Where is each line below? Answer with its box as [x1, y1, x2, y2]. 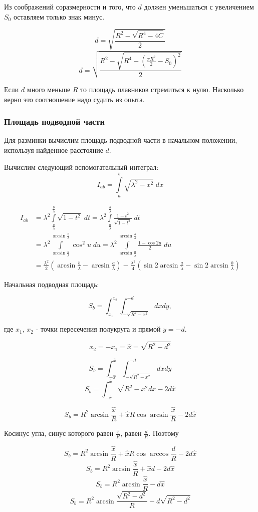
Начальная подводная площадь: [4, 279, 99, 289]
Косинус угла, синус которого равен [4, 428, 114, 438]
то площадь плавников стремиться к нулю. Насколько [80, 84, 244, 94]
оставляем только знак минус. [13, 11, 105, 22]
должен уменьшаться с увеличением [144, 2, 254, 12]
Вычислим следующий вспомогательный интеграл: [4, 161, 159, 172]
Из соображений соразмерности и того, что [4, 2, 136, 12]
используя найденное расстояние [4, 144, 103, 155]
